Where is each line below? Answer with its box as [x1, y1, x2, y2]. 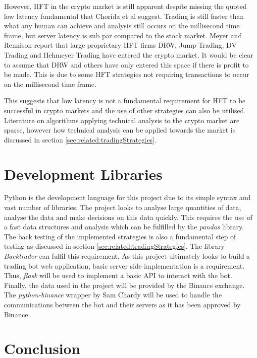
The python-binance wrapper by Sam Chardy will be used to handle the [4, 289, 222, 300]
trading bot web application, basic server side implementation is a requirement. [4, 260, 245, 271]
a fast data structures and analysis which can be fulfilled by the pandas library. [4, 221, 244, 232]
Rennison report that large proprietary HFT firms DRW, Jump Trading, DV [4, 40, 237, 50]
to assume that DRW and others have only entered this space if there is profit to [4, 59, 249, 70]
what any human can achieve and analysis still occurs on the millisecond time [4, 20, 240, 31]
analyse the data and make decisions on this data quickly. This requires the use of [4, 212, 253, 222]
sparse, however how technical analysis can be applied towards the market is [4, 125, 236, 135]
